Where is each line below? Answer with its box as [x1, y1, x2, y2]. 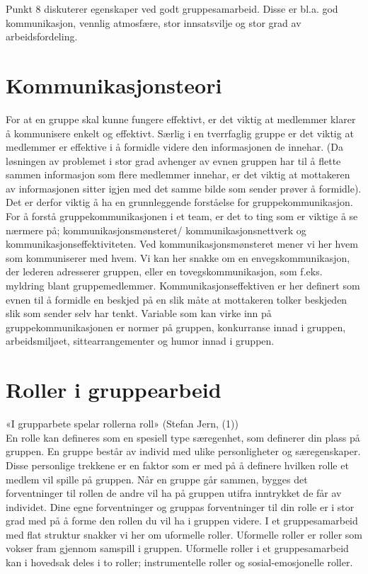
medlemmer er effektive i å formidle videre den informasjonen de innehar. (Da [6, 139, 343, 154]
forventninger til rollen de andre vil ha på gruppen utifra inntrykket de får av [6, 486, 342, 500]
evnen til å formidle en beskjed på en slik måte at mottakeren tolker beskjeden [6, 292, 347, 306]
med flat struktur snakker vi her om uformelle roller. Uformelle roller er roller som [6, 527, 362, 541]
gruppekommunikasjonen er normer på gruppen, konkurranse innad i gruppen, [6, 319, 346, 334]
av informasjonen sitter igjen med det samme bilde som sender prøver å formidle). [6, 180, 362, 195]
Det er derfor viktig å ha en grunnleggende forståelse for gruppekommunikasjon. [6, 195, 353, 209]
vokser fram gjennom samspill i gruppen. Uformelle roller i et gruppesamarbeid [6, 541, 349, 556]
